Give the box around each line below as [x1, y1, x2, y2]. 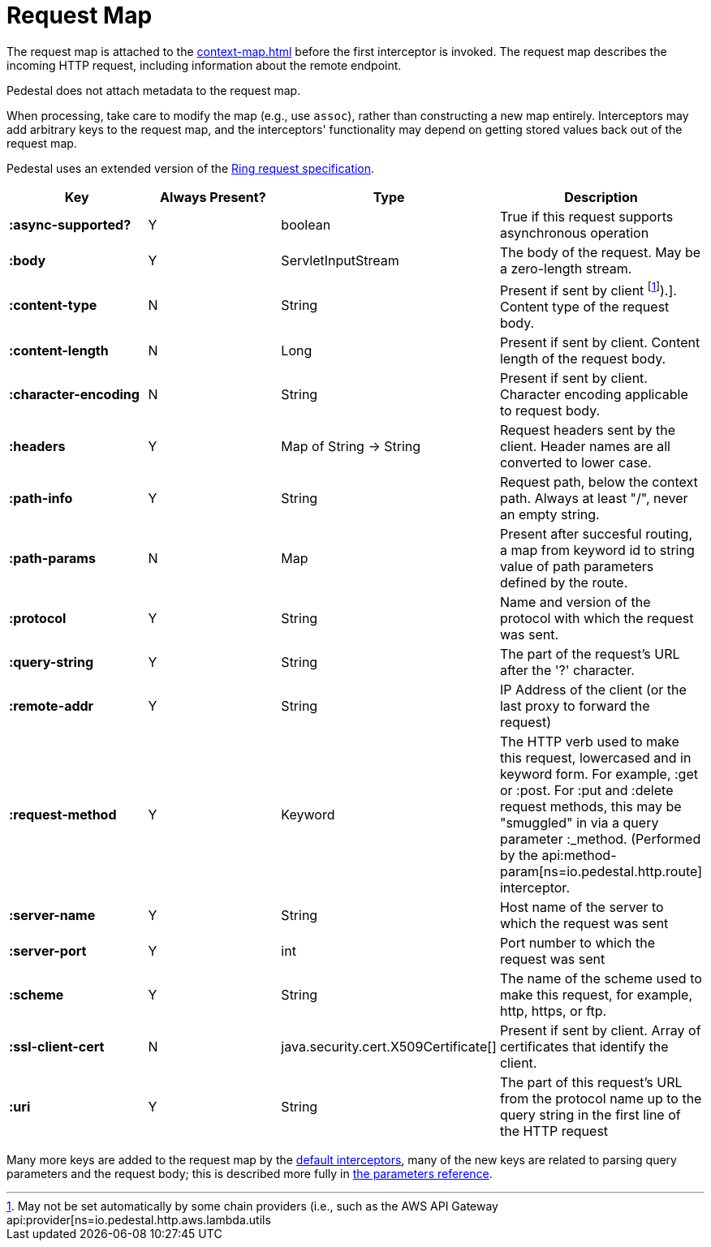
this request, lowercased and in [499, 750, 692, 767]
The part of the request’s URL [499, 646, 680, 663]
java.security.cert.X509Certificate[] [281, 1038, 497, 1056]
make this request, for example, [499, 987, 693, 1004]
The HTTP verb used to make [499, 733, 679, 750]
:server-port [9, 943, 87, 960]
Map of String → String [281, 438, 421, 455]
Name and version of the [499, 594, 651, 611]
